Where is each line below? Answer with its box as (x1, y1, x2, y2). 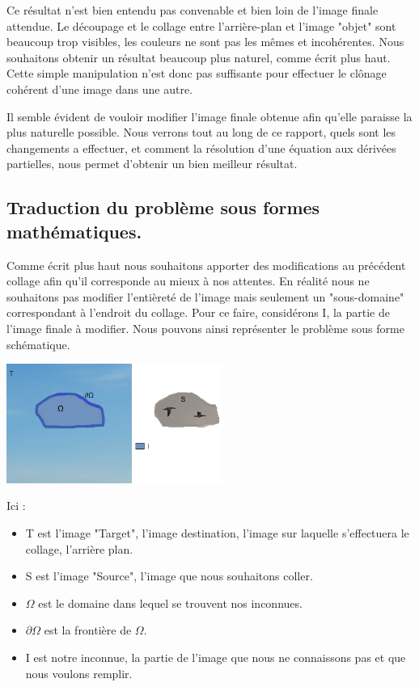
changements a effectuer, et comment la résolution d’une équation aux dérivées (6, 139, 396, 156)
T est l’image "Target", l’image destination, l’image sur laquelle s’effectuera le (25, 525, 409, 542)
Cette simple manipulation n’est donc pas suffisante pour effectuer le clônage (6, 65, 387, 82)
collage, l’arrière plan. (25, 540, 133, 557)
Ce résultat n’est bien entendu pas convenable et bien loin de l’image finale (6, 2, 379, 18)
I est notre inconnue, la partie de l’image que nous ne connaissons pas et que (25, 649, 406, 666)
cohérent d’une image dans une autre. (6, 80, 193, 97)
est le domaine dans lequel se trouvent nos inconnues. (38, 594, 303, 611)
